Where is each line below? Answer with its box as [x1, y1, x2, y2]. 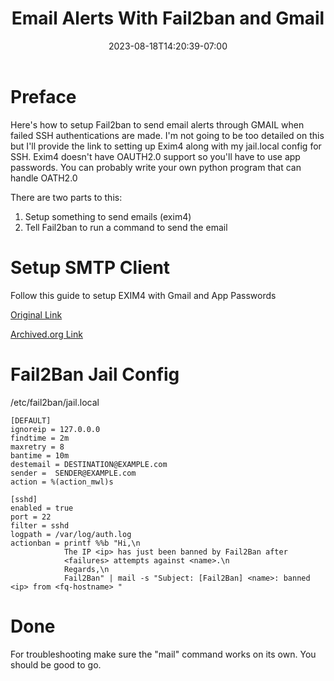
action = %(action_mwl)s [10, 477, 114, 487]
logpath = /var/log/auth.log [10, 529, 132, 539]
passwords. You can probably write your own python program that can [10, 161, 302, 173]
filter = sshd [10, 520, 70, 531]
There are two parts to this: [10, 191, 123, 203]
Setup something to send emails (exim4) [24, 210, 192, 222]
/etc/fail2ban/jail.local [10, 396, 100, 408]
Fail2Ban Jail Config [10, 363, 180, 386]
